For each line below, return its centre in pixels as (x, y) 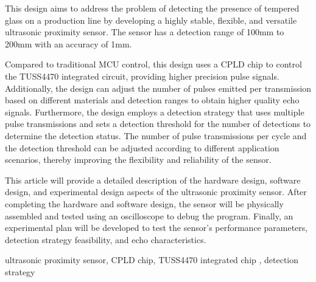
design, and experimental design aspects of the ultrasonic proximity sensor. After (156, 192)
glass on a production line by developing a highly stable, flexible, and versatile (151, 20)
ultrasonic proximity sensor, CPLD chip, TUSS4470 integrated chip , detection (152, 260)
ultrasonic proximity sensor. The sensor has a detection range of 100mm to (145, 32)
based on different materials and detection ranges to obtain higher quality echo (152, 100)
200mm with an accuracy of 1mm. (68, 43)
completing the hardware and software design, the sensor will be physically (144, 203)
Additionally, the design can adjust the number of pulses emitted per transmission (158, 88)
